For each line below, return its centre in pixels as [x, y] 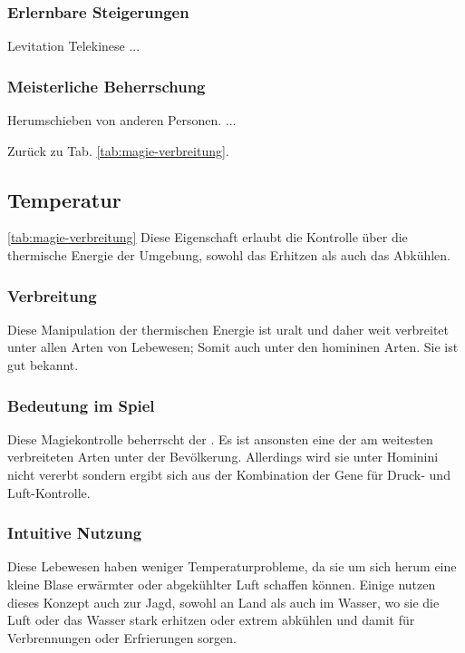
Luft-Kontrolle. [49, 492]
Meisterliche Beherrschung [107, 86]
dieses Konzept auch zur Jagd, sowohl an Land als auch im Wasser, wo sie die [223, 602]
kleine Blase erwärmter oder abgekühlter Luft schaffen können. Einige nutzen [222, 585]
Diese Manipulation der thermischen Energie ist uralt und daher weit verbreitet [228, 329]
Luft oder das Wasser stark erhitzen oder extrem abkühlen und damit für [211, 620]
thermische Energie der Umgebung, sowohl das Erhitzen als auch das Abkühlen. [229, 255]
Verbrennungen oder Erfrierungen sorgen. [122, 637]
